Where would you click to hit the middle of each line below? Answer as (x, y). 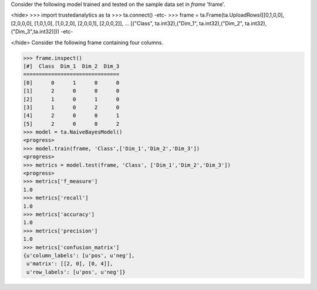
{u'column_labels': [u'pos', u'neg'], (79, 255)
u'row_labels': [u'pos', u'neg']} (76, 272)
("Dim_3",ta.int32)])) (35, 32)
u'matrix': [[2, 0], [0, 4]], (70, 264)
